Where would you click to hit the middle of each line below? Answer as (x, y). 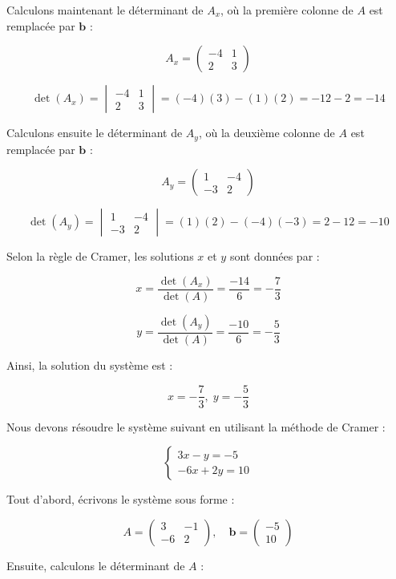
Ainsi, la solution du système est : (90, 364)
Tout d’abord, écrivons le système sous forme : (121, 499)
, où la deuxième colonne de (267, 133)
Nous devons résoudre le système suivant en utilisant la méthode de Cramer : (196, 426)
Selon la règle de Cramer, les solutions (100, 256)
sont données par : (275, 256)
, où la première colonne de (287, 10)
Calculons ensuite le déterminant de (95, 133)
